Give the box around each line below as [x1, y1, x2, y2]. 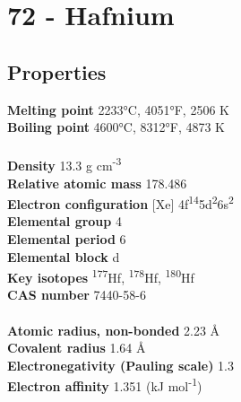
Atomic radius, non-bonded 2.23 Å [7, 320, 220, 339]
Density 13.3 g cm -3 [7, 153, 122, 175]
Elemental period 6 [7, 230, 126, 249]
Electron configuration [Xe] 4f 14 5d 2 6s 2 [7, 192, 234, 213]
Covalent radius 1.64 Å [7, 338, 146, 357]
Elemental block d [7, 247, 120, 266]
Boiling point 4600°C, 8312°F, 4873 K [7, 118, 226, 136]
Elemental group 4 [7, 212, 122, 231]
